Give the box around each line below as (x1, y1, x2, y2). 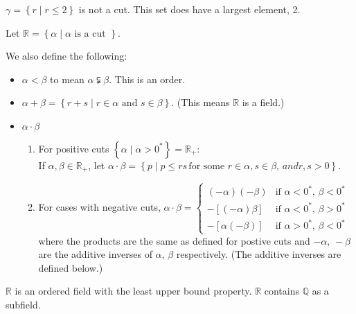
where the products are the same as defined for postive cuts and (38, 233, 310, 247)
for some (188, 161, 225, 171)
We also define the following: (6, 49, 127, 63)
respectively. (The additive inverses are (176, 247, 341, 261)
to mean (50, 71, 84, 86)
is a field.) (242, 95, 285, 110)
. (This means (171, 95, 230, 110)
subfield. (6, 297, 41, 311)
